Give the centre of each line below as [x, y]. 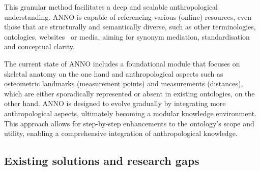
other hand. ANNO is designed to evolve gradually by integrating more [115, 103]
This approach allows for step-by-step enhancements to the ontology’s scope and [129, 123]
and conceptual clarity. [39, 46]
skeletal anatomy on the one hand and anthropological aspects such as [114, 73]
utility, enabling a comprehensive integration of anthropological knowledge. [121, 133]
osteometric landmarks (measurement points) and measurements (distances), [124, 83]
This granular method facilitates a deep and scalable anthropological [111, 7]
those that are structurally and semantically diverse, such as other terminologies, [130, 27]
